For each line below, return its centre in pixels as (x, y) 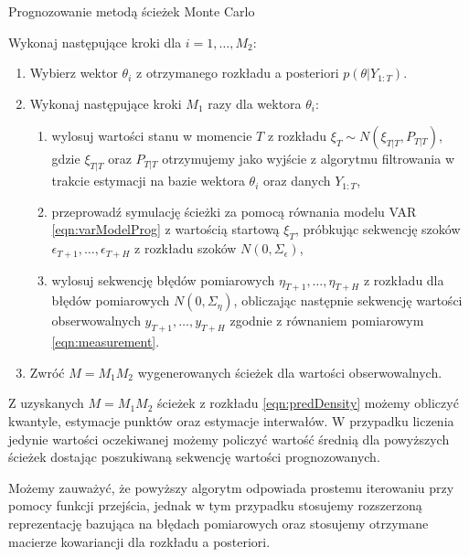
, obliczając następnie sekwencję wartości (348, 300)
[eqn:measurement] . (106, 342)
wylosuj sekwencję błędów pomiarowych (163, 279)
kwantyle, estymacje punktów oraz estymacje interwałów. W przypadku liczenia (231, 420)
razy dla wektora (255, 103)
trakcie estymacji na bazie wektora (148, 181)
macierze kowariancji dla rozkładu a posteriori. (139, 541)
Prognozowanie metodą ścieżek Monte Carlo (132, 11)
